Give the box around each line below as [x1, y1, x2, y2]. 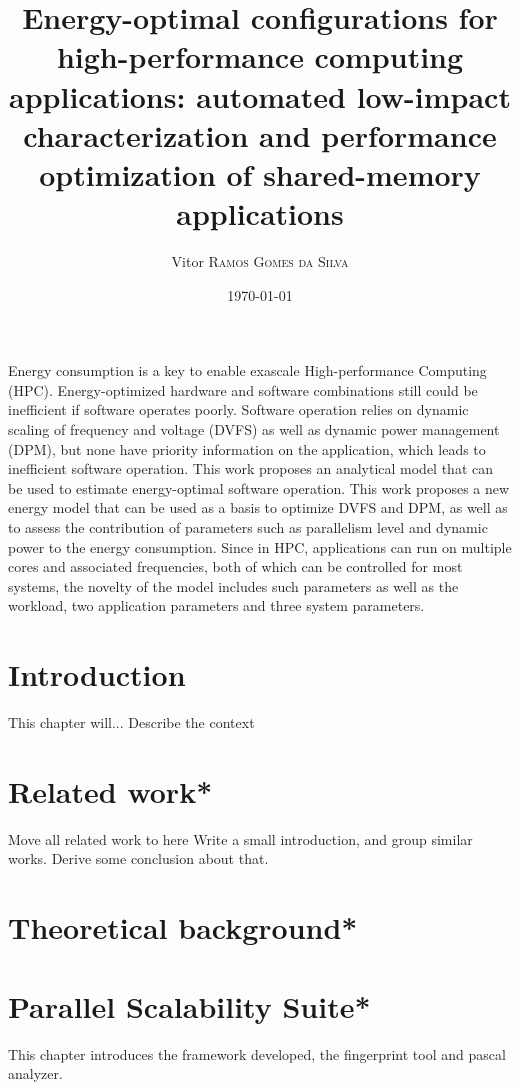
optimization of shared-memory [39, 153, 481, 194]
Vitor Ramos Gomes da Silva [171, 251, 349, 272]
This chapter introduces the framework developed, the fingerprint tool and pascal [8, 1043, 506, 1064]
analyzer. [8, 1063, 63, 1084]
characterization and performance [23, 114, 497, 155]
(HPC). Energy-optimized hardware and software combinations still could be [8, 379, 478, 400]
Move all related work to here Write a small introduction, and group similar [8, 828, 473, 849]
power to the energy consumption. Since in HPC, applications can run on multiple [8, 536, 512, 557]
